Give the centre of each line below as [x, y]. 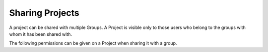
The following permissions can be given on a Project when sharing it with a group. [93, 43]
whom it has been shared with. [40, 34]
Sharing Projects [44, 13]
